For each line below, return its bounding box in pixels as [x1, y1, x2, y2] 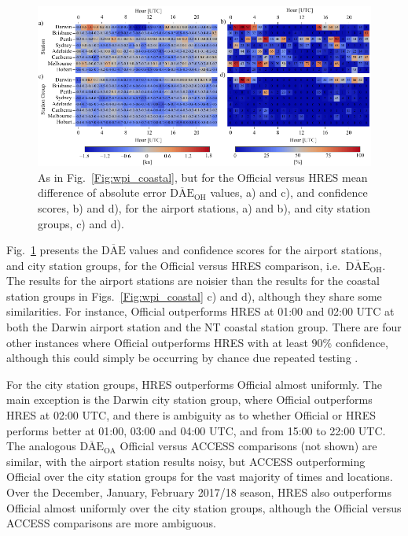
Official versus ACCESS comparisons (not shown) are [119, 438, 377, 454]
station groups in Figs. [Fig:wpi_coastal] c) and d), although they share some [6, 287, 382, 304]
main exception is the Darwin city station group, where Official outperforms [6, 391, 373, 408]
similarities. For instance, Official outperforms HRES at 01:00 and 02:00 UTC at [6, 303, 395, 320]
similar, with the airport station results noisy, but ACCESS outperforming [6, 453, 366, 469]
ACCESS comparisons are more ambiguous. [6, 515, 216, 531]
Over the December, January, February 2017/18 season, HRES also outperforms [6, 484, 392, 501]
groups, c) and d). [38, 215, 124, 231]
